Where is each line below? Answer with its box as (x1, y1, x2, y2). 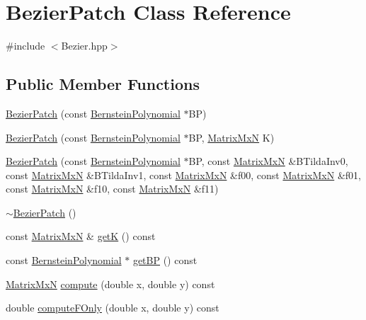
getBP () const (132, 253, 198, 268)
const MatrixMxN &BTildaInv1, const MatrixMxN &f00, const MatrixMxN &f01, (6, 167, 361, 182)
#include (6, 38, 45, 53)
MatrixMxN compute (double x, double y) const (6, 276, 215, 291)
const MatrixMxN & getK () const (6, 229, 156, 244)
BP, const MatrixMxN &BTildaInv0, (188, 154, 348, 168)
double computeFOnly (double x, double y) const (6, 300, 219, 315)
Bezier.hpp (61, 38, 108, 53)
